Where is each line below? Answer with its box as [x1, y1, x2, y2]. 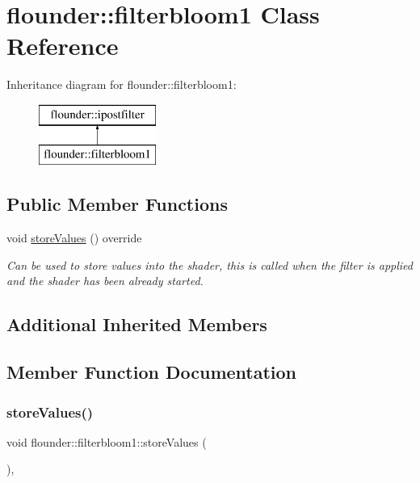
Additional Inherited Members [6, 312, 267, 337]
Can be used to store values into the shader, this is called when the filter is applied [6, 256, 413, 273]
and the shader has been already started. [6, 272, 204, 289]
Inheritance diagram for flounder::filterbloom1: [6, 76, 237, 93]
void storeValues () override [6, 229, 142, 246]
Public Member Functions [6, 191, 228, 216]
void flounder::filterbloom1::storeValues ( [6, 433, 207, 450]
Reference [6, 29, 119, 62]
